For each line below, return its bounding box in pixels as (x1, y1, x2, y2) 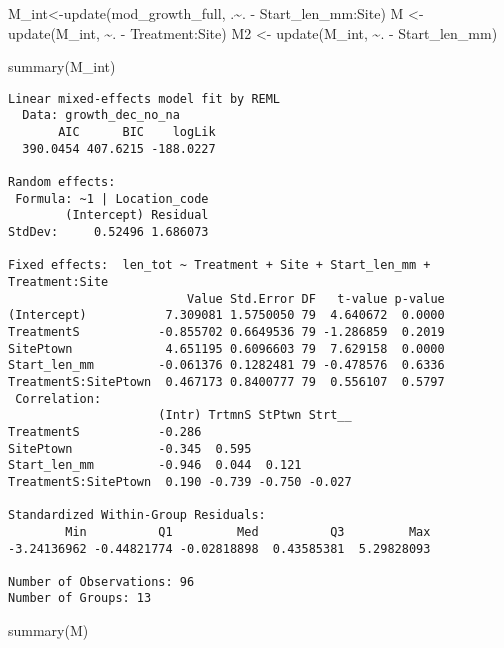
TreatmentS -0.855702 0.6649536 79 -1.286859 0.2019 (8, 324, 445, 339)
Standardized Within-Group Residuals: (8, 508, 266, 523)
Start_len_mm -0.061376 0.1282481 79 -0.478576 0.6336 (8, 358, 445, 373)
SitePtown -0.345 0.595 (8, 441, 252, 456)
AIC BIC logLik (58, 125, 216, 140)
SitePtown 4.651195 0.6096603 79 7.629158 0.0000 (8, 341, 445, 356)
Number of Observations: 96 (8, 574, 195, 589)
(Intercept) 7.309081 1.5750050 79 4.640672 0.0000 (8, 308, 445, 323)
